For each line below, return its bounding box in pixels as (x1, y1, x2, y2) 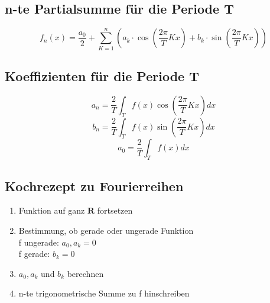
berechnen (67, 267, 104, 279)
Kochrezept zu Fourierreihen (5, 176, 184, 195)
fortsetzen (97, 204, 133, 217)
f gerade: (18, 247, 50, 260)
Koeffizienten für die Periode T (5, 66, 199, 85)
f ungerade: (18, 236, 59, 248)
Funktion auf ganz (18, 204, 85, 217)
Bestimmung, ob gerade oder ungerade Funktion (18, 224, 194, 236)
